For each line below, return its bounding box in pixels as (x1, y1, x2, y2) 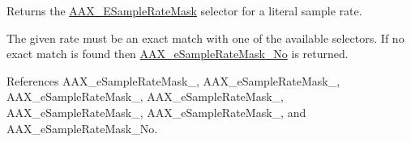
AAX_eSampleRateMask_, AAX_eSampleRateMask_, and (6, 103, 306, 120)
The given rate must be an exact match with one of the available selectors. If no (6, 29, 405, 46)
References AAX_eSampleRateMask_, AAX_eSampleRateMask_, (6, 72, 340, 89)
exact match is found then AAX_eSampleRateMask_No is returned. (6, 45, 349, 62)
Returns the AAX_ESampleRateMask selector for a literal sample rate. (6, 2, 362, 19)
